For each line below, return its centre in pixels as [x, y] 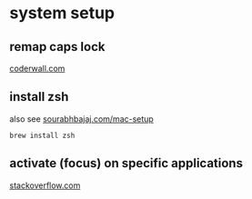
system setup [62, 13]
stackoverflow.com [45, 185]
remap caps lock [57, 47]
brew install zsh [42, 135]
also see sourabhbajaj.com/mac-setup [82, 119]
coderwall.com [37, 68]
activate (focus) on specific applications [126, 163]
